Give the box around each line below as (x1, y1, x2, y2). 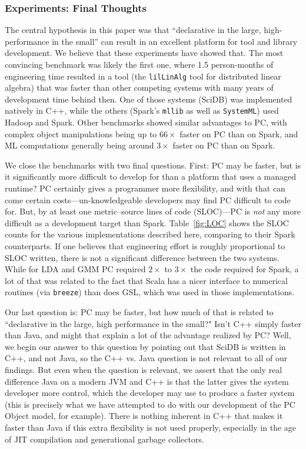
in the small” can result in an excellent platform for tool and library (52, 35, 298, 47)
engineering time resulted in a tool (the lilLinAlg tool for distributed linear (5, 70, 281, 82)
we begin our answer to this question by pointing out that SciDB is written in (5, 340, 286, 352)
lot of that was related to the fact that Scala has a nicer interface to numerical (5, 274, 288, 286)
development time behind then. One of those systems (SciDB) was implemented (5, 93, 292, 105)
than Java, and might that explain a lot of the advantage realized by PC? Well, (5, 329, 291, 341)
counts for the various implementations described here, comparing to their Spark (5, 228, 295, 240)
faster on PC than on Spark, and (179, 127, 298, 140)
